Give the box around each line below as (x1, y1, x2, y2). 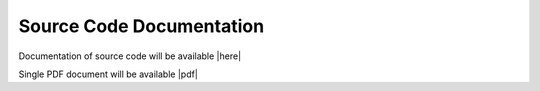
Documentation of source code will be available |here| (18, 50, 242, 62)
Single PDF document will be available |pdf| (18, 68, 199, 80)
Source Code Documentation (18, 15, 265, 37)
